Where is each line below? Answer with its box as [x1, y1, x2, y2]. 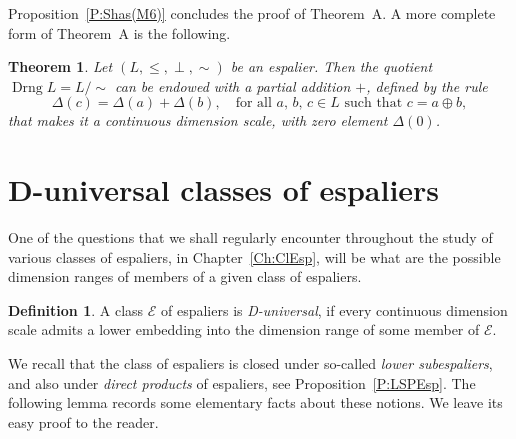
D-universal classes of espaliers [8, 169, 440, 210]
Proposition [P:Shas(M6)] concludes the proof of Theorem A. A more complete [8, 3, 496, 23]
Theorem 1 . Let [8, 56, 113, 77]
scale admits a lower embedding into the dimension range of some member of [8, 319, 480, 340]
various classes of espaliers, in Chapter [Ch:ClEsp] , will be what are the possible [8, 246, 501, 267]
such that [344, 96, 403, 111]
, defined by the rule [366, 75, 488, 96]
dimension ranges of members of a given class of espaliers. [8, 266, 362, 287]
